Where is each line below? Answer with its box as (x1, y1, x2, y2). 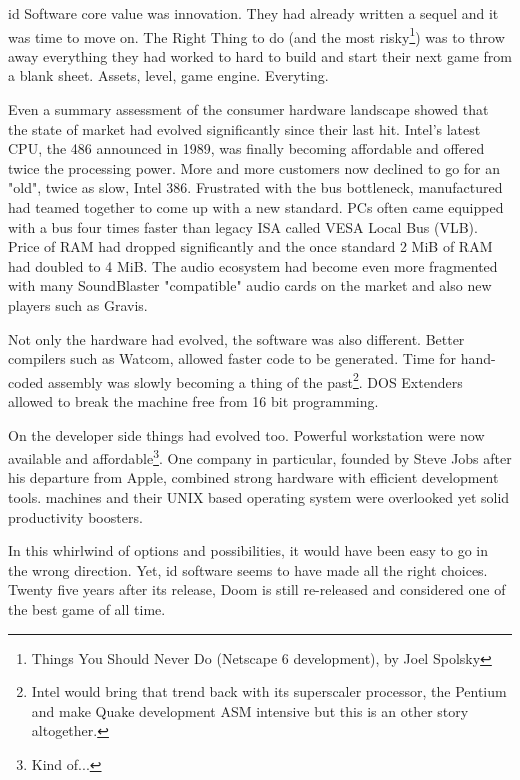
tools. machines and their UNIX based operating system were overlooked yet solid (8, 487, 510, 508)
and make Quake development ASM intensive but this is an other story (31, 700, 469, 721)
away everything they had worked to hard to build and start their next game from (8, 45, 512, 66)
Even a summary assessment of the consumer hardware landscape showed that (8, 99, 489, 120)
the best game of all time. (8, 599, 166, 619)
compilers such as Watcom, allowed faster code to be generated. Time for (8, 348, 457, 369)
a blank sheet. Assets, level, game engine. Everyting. (8, 65, 329, 86)
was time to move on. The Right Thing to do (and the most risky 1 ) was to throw (8, 23, 505, 47)
